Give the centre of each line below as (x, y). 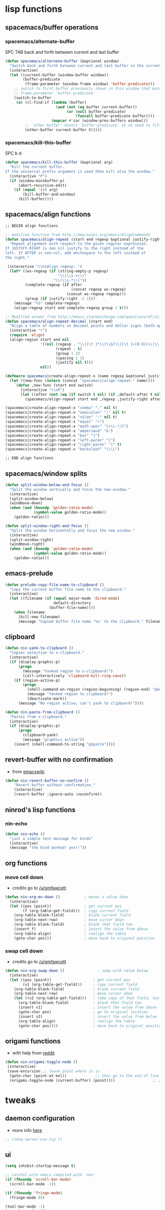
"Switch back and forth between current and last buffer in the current (85, 66)
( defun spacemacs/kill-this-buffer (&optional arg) (59, 162)
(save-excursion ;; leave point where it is (53, 1071)
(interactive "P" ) (28, 176)
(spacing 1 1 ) (70, 358)
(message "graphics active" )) (54, 740)
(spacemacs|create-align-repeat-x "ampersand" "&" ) (59, 431)
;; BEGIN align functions (31, 226)
